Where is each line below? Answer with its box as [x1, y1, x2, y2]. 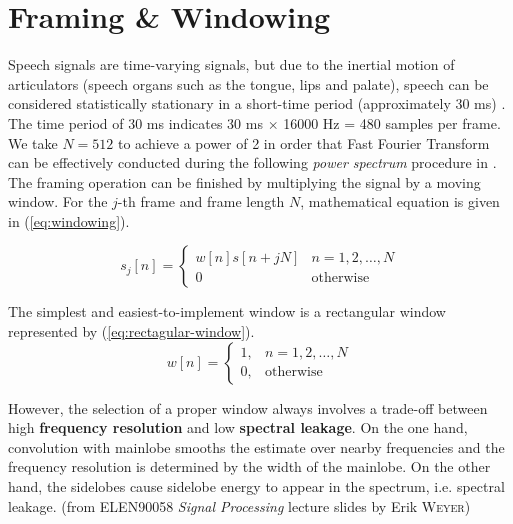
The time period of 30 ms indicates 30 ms [8, 112, 263, 133]
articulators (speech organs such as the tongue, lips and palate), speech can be [8, 73, 489, 94]
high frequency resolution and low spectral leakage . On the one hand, [8, 417, 468, 438]
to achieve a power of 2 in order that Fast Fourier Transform [118, 132, 490, 153]
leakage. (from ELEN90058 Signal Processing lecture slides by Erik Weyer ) [8, 495, 471, 516]
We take [8, 132, 58, 153]
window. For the [8, 191, 108, 212]
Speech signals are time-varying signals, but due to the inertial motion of [8, 54, 455, 75]
